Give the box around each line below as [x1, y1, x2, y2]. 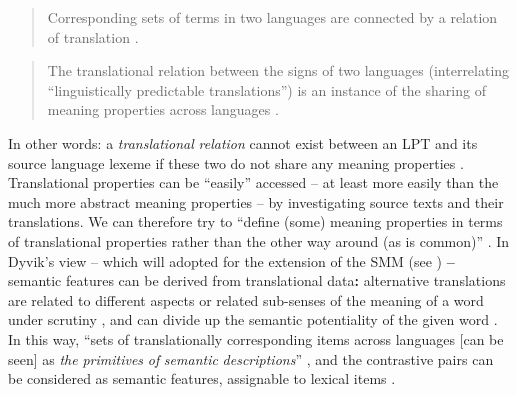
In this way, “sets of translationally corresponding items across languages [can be [8, 328, 504, 349]
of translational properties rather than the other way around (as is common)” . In [8, 230, 510, 251]
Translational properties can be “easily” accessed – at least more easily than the [8, 172, 499, 193]
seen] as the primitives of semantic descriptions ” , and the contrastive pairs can [8, 348, 494, 369]
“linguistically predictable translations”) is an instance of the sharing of [47, 79, 486, 100]
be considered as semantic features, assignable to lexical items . [8, 368, 396, 389]
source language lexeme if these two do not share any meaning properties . [8, 152, 464, 173]
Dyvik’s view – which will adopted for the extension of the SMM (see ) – [8, 250, 455, 271]
